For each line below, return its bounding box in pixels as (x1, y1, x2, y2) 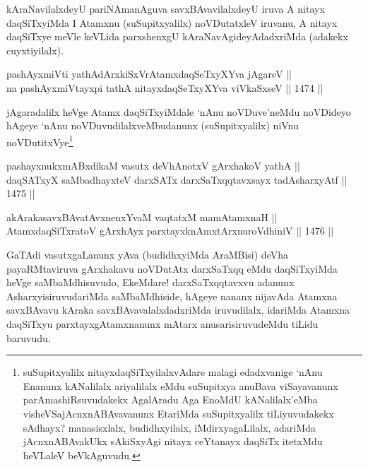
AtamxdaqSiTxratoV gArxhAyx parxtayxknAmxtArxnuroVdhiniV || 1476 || (6, 223, 334, 238)
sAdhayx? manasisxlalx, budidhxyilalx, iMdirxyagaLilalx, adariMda (23, 420, 316, 435)
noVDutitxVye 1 (6, 132, 73, 149)
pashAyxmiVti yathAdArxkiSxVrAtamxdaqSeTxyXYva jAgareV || (6, 66, 292, 81)
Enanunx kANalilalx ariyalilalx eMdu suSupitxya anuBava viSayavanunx (23, 378, 338, 393)
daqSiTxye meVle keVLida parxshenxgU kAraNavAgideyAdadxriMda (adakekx (6, 29, 348, 44)
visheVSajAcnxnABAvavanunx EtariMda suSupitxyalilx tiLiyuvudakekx (23, 406, 334, 420)
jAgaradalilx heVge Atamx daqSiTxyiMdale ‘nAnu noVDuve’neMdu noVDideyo (6, 104, 351, 119)
